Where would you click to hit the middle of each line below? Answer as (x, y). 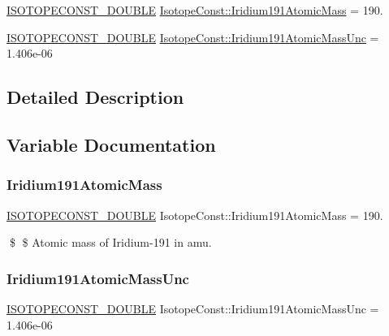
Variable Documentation (111, 144)
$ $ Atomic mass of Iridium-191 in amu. (110, 242)
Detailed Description (95, 97)
